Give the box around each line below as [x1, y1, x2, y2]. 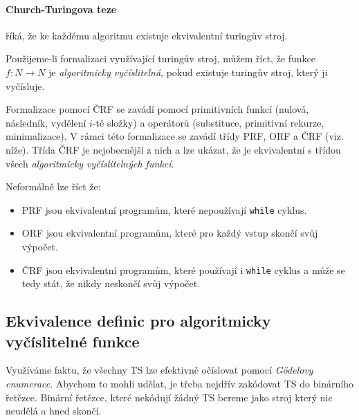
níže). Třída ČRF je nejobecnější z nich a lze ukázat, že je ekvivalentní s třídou [6, 142, 341, 156]
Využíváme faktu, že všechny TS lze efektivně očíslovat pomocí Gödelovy [6, 363, 313, 377]
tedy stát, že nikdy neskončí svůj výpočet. [21, 276, 201, 291]
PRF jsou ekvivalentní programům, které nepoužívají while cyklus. [21, 202, 307, 217]
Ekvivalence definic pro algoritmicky [6, 310, 271, 331]
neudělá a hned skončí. [6, 403, 102, 418]
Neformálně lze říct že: [6, 179, 101, 194]
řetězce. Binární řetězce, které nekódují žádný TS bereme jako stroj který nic [6, 390, 333, 404]
